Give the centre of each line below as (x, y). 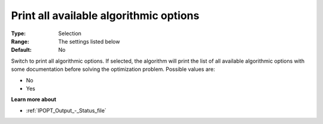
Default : (22, 50)
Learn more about (34, 100)
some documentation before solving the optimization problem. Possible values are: (113, 69)
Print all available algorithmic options (105, 15)
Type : (19, 33)
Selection (70, 33)
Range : (20, 41)
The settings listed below (89, 41)
